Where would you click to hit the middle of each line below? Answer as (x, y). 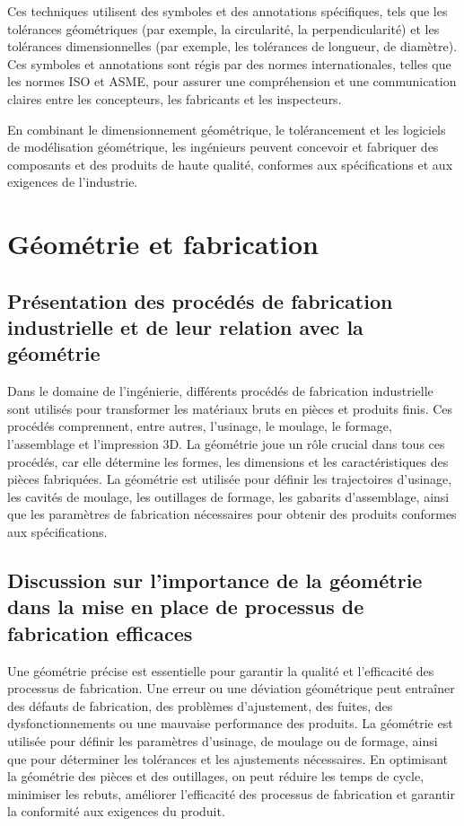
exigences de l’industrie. (73, 182)
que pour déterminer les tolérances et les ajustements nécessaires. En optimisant (228, 758)
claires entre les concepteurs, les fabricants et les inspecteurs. (175, 98)
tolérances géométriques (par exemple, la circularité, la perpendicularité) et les (223, 28)
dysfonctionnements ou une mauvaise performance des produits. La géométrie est (230, 723)
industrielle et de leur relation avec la (185, 327)
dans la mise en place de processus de (186, 606)
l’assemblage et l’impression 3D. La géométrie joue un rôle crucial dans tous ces (226, 444)
